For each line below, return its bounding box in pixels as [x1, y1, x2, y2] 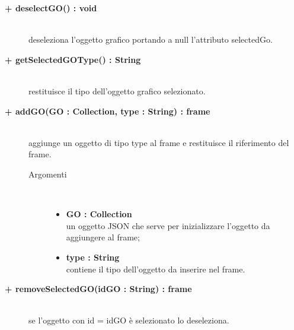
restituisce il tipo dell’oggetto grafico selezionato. [28, 84, 206, 97]
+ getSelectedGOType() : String [5, 53, 141, 65]
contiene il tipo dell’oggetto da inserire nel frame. [66, 262, 245, 275]
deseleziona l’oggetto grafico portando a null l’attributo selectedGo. [28, 33, 273, 46]
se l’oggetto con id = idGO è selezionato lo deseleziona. [28, 314, 229, 326]
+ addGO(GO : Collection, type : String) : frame [5, 104, 210, 117]
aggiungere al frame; [66, 231, 140, 243]
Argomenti [28, 167, 67, 180]
